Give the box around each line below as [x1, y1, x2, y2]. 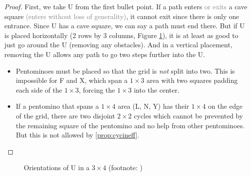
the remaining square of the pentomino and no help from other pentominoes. [16, 120, 245, 130]
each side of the [16, 84, 62, 95]
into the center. [134, 84, 179, 95]
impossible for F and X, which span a [16, 75, 128, 85]
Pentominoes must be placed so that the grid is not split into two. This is [16, 65, 235, 76]
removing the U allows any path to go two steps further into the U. [4, 49, 205, 59]
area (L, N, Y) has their [118, 101, 189, 111]
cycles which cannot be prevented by [134, 110, 243, 120]
